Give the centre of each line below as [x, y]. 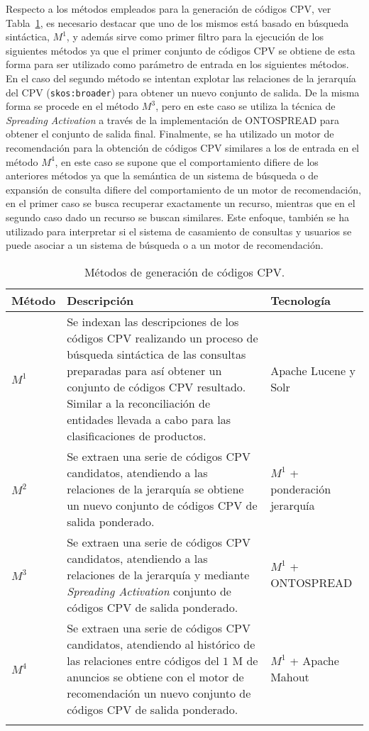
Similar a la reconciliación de [139, 403]
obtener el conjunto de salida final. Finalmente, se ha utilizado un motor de [170, 134]
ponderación [301, 489]
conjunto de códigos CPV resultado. [156, 386]
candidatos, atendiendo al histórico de [161, 644]
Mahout [290, 676]
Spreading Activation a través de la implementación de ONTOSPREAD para [173, 119]
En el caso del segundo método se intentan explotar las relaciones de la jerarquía [181, 78]
